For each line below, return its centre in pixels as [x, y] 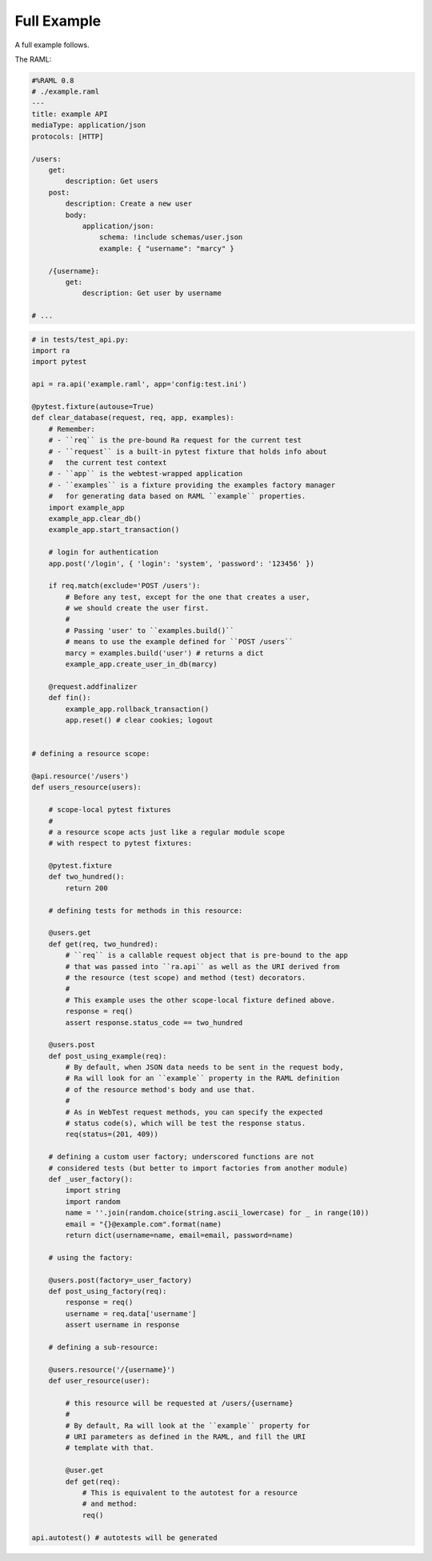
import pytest [59, 362]
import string [93, 1191]
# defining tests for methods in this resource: [146, 911]
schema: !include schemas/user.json [171, 237]
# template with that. [110, 1448]
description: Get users [112, 181]
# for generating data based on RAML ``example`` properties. [177, 496]
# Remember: [72, 429]
